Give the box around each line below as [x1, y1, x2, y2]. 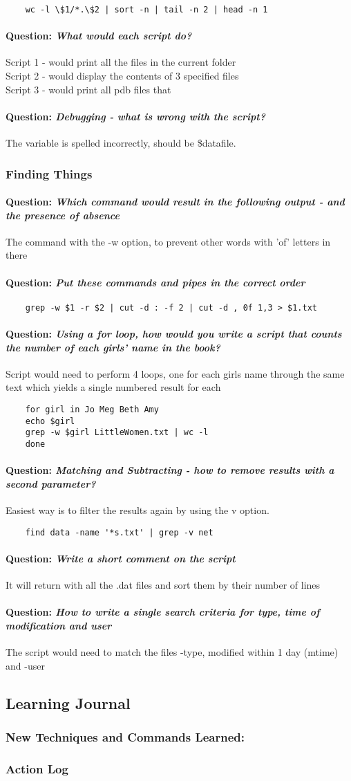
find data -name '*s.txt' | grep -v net [25, 527, 214, 537]
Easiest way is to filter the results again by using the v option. [6, 503, 269, 517]
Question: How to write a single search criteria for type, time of [6, 605, 320, 619]
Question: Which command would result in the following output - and [6, 194, 345, 209]
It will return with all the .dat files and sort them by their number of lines [6, 578, 321, 592]
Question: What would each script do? [6, 28, 192, 43]
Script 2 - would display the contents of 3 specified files [6, 68, 239, 83]
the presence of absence [6, 208, 120, 222]
